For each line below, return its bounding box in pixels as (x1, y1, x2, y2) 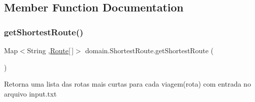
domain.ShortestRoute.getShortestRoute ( (85, 45, 213, 55)
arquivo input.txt (4, 88, 57, 99)
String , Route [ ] (27, 45, 74, 55)
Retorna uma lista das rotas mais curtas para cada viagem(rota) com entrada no (4, 79, 251, 89)
